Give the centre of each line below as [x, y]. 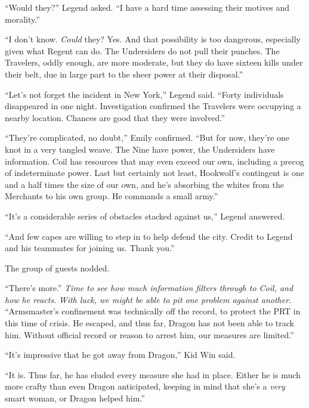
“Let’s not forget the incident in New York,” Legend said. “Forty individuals [144, 94]
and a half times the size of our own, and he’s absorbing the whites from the [144, 184]
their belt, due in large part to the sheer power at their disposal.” [124, 74]
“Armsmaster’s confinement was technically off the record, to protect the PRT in [153, 311]
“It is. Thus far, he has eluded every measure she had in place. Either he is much [153, 374]
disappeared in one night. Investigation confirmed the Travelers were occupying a [153, 106]
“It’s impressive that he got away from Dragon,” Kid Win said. [120, 355]
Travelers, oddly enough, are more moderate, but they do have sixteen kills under [154, 62]
